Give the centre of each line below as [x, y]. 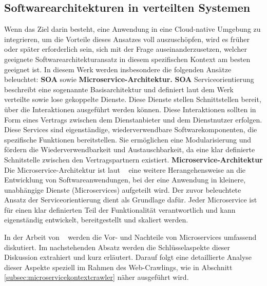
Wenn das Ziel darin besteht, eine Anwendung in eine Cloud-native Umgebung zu [132, 29]
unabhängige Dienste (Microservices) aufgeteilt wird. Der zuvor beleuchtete [123, 189]
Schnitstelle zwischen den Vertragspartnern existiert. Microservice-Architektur [133, 159]
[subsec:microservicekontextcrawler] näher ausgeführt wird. [97, 277]
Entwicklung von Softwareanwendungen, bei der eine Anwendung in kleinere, [125, 180]
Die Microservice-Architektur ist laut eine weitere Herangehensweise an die [125, 169]
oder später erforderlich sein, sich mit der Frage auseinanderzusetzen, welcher [126, 49]
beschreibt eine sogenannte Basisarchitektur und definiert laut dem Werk [119, 89]
